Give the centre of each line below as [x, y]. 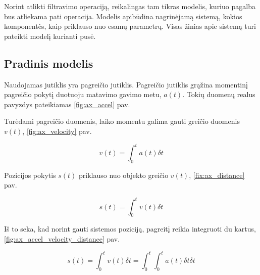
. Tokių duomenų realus [219, 94]
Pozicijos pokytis [30, 175]
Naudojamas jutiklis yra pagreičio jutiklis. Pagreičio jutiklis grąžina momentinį [126, 84]
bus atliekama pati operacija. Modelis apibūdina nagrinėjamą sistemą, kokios [123, 16]
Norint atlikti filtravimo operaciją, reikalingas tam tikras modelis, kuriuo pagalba [130, 6]
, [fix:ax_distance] [217, 175]
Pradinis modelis [49, 63]
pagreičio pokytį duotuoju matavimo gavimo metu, [83, 94]
